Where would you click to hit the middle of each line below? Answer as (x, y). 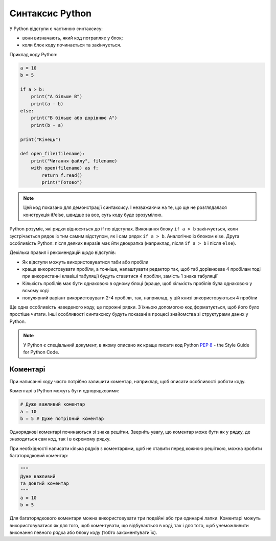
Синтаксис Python (51, 13)
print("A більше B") (57, 97)
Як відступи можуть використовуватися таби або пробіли (85, 262)
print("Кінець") (41, 139)
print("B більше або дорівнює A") (74, 118)
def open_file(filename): (53, 154)
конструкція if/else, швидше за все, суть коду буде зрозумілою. (93, 215)
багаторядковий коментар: (39, 456)
